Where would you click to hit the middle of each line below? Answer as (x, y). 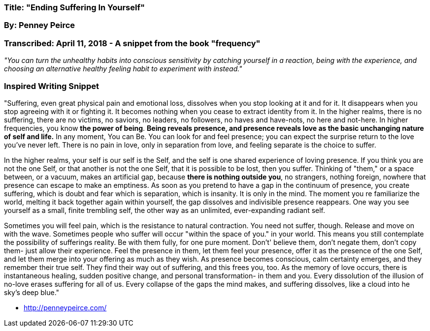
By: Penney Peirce (40, 25)
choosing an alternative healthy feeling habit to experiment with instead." (123, 69)
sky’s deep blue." (32, 292)
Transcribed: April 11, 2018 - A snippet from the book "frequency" (132, 43)
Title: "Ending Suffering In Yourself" (74, 7)
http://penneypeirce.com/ (65, 307)
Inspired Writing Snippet (51, 86)
